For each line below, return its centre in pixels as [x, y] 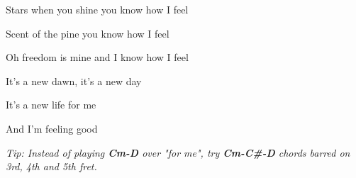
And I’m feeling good [52, 128]
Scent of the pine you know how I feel [88, 33]
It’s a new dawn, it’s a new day [74, 80]
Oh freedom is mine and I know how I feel [97, 57]
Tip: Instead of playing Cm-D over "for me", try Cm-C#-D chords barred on [178, 152]
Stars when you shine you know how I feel [97, 9]
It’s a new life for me [51, 105]
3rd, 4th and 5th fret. [51, 166]
